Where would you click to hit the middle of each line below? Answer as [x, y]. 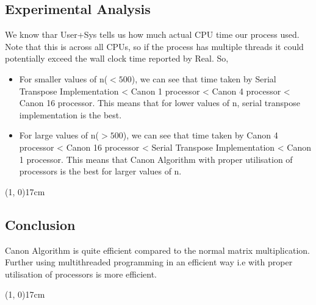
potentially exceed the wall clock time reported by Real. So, [117, 58]
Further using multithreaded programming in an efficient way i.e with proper [149, 262]
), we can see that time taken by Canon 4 [200, 135]
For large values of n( [59, 135]
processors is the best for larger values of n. [100, 171]
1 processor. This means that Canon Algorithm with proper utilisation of [156, 159]
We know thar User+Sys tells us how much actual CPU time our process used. [152, 34]
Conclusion [40, 224]
